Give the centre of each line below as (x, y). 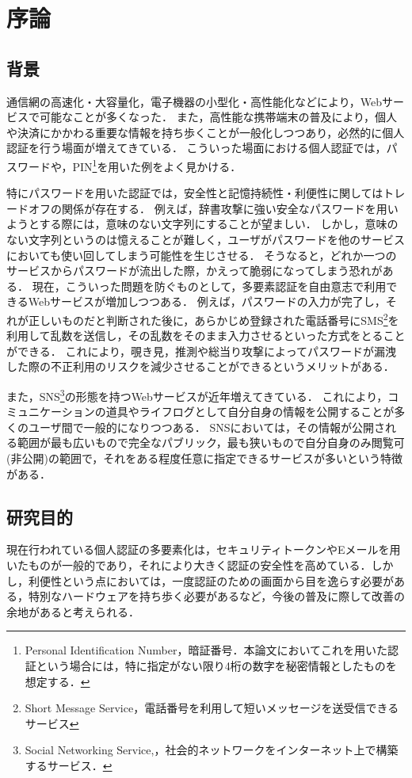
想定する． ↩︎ (57, 681)
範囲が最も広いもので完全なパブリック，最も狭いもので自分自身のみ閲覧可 (211, 442)
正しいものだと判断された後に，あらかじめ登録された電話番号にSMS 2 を (214, 318)
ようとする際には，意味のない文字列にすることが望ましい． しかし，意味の (202, 224)
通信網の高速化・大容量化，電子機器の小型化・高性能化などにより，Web (194, 101)
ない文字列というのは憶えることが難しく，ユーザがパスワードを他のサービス (206, 239)
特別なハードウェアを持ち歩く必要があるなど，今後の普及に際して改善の (216, 596)
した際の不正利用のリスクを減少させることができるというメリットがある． (200, 366)
